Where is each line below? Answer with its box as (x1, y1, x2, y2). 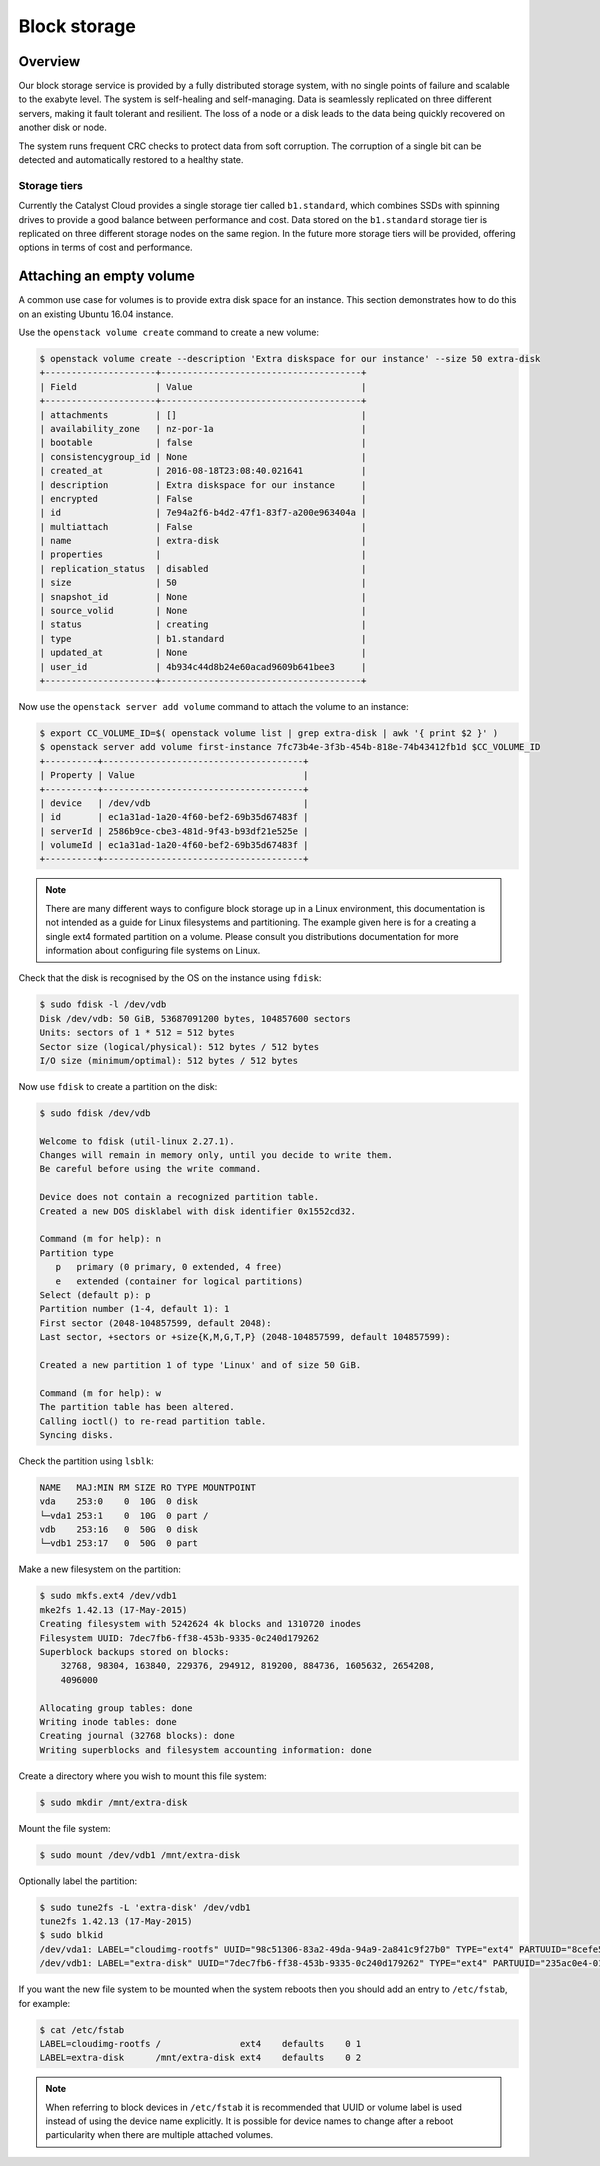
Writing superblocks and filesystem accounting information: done (39, 1744, 372, 1755)
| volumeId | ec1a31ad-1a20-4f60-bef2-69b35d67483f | (39, 840, 309, 851)
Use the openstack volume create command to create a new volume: (18, 326, 320, 339)
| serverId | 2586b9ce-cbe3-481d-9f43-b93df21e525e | (39, 825, 309, 837)
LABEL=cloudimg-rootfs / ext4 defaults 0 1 (39, 2038, 362, 2049)
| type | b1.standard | (39, 633, 367, 644)
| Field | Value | (39, 381, 367, 392)
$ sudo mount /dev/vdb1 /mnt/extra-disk (39, 1849, 240, 1860)
